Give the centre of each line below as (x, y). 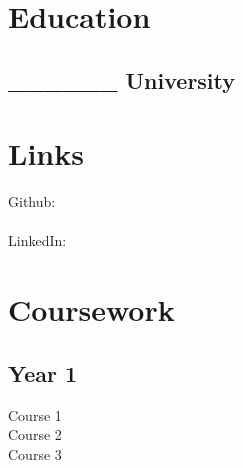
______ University (122, 79)
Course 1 (35, 414)
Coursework (91, 309)
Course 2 (35, 434)
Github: (32, 201)
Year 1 (43, 372)
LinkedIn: (37, 240)
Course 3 (35, 453)
